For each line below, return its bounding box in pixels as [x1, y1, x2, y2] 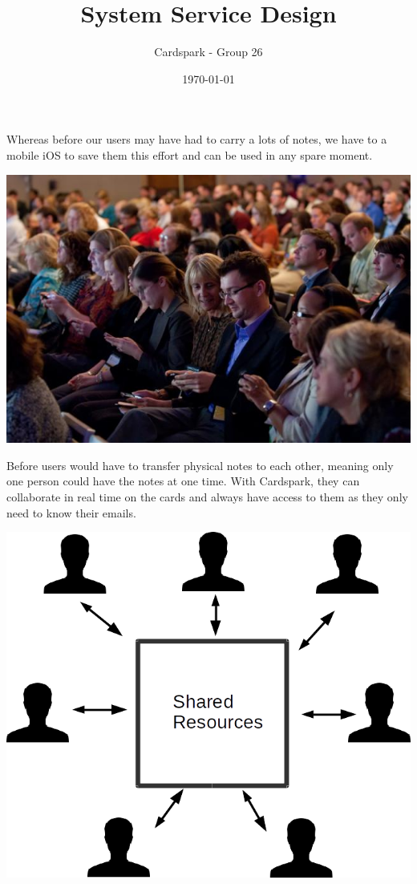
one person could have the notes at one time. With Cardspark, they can [6, 472, 360, 489]
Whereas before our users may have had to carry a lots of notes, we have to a [6, 131, 387, 148]
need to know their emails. [6, 504, 136, 521]
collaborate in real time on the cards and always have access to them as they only [6, 488, 408, 505]
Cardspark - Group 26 [154, 43, 263, 60]
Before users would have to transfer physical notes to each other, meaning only [6, 456, 394, 473]
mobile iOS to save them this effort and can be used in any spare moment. [6, 146, 373, 163]
